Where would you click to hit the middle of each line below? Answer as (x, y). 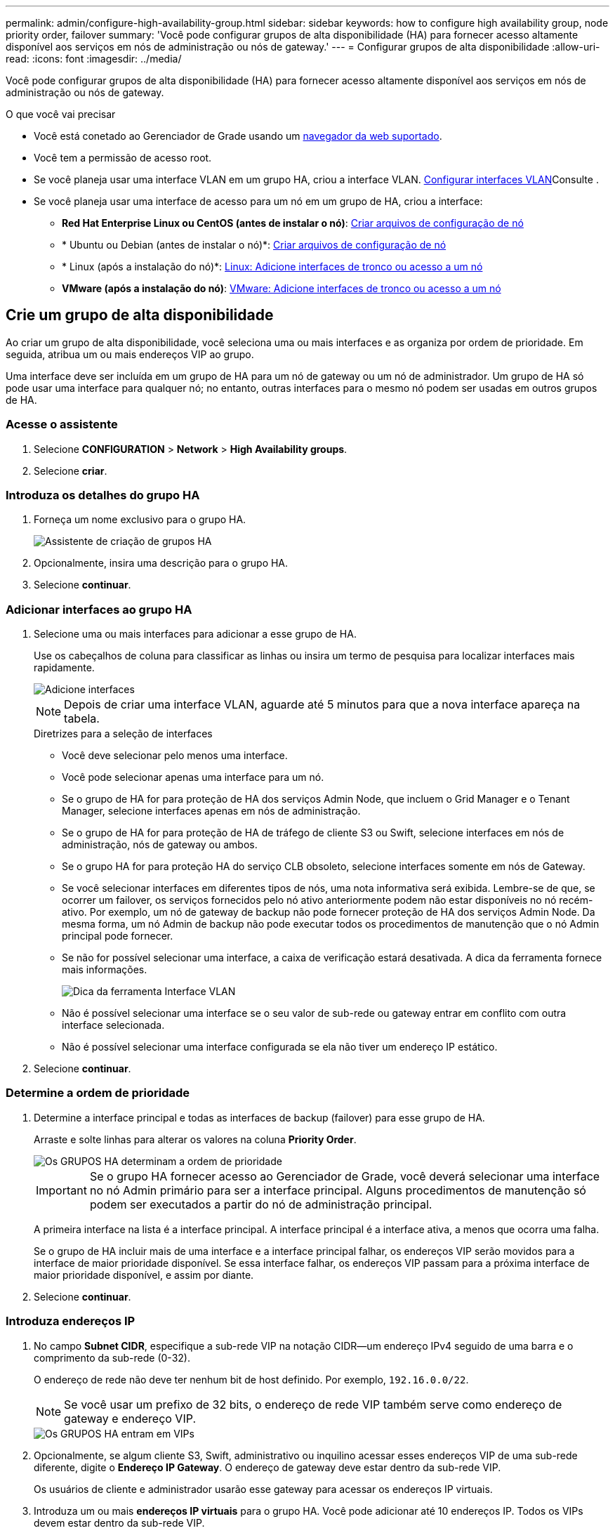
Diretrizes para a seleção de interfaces (123, 734)
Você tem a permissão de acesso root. (123, 158)
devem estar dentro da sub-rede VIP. (119, 1522)
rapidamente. (64, 668)
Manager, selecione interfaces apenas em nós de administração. (211, 811)
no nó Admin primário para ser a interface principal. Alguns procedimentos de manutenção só (338, 1190)
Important (61, 1190)
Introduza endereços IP (71, 1321)
